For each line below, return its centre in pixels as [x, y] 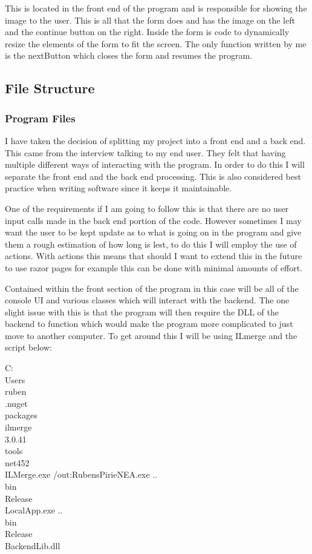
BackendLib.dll [33, 545]
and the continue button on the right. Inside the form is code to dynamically [147, 32]
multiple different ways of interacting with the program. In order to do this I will [155, 164]
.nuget [16, 403]
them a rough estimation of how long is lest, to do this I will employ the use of [151, 244]
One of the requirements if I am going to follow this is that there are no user [147, 208]
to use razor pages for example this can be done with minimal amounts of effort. [154, 267]
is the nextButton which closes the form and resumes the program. [129, 55]
